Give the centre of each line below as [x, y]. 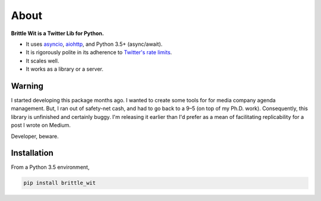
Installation [32, 153]
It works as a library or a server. [64, 69]
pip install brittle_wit [60, 183]
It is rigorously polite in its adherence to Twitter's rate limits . [99, 52]
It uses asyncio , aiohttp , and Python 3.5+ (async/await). [94, 44]
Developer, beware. [35, 136]
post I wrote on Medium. [41, 125]
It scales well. [43, 61]
